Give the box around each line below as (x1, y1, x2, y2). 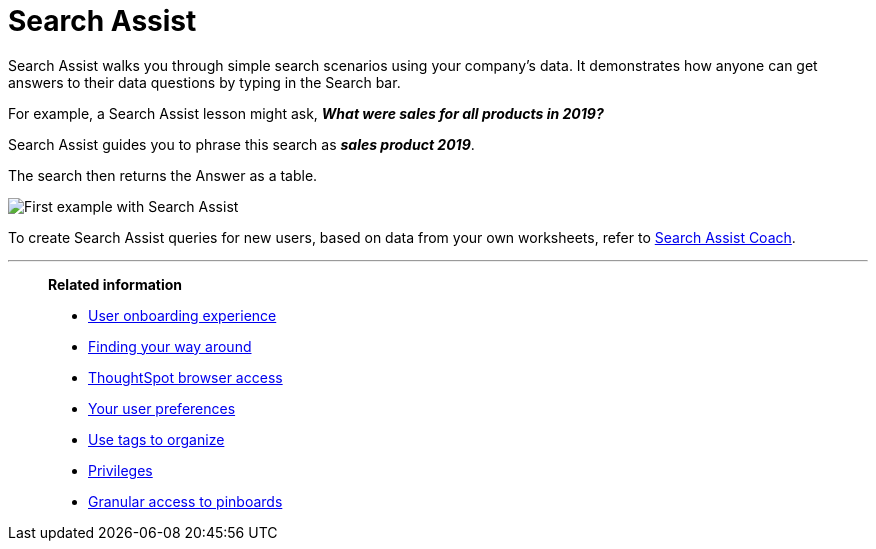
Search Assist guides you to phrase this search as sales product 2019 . (8, 135, 475, 153)
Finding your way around (88, 337, 252, 355)
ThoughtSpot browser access (88, 368, 283, 386)
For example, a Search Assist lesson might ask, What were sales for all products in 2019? (8, 104, 604, 122)
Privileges (88, 461, 153, 479)
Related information (48, 275, 183, 293)
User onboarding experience (88, 306, 277, 324)
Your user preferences (88, 399, 236, 417)
